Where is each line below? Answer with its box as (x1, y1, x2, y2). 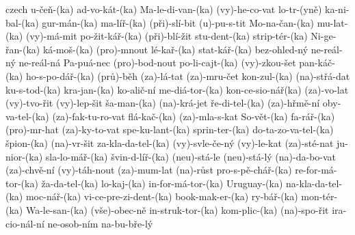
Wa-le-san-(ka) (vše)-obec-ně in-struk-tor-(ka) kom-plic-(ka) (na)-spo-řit (25, 202, 329, 217)
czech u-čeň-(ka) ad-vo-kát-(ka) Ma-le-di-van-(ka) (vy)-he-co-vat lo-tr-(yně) (5, 2, 322, 16)
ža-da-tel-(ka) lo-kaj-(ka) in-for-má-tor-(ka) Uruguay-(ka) (41, 176, 283, 190)
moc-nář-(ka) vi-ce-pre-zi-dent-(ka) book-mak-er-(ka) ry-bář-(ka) (25, 189, 298, 204)
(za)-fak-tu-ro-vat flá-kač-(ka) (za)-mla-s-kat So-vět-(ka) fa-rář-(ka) (52, 109, 335, 123)
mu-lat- (317, 15, 348, 29)
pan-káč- (299, 55, 335, 70)
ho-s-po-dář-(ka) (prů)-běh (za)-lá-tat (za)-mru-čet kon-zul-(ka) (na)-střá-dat (25, 68, 350, 83)
